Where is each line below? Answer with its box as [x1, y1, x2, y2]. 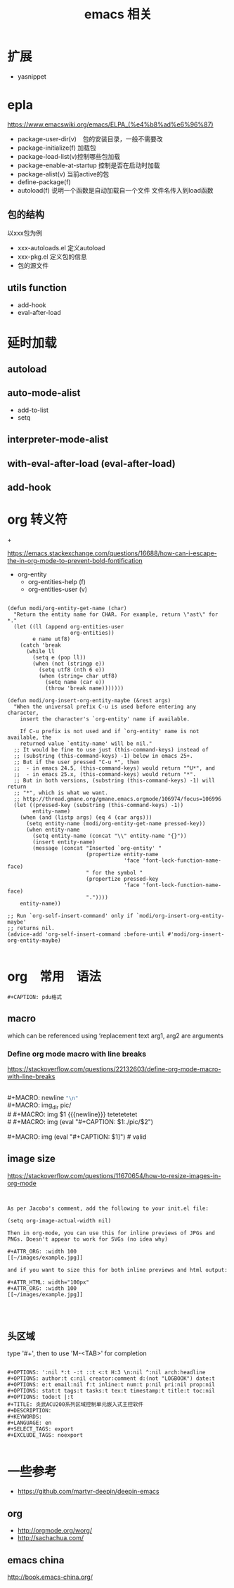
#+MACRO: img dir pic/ [7, 1101, 72, 1111]
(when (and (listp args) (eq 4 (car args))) [20, 814, 152, 821]
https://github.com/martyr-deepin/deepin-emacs [17, 1487, 160, 1496]
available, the [7, 734, 52, 741]
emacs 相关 [84, 6, 152, 22]
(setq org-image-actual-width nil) [7, 1217, 112, 1224]
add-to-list [17, 406, 49, 414]
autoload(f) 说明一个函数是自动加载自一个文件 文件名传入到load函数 [17, 186, 214, 194]
